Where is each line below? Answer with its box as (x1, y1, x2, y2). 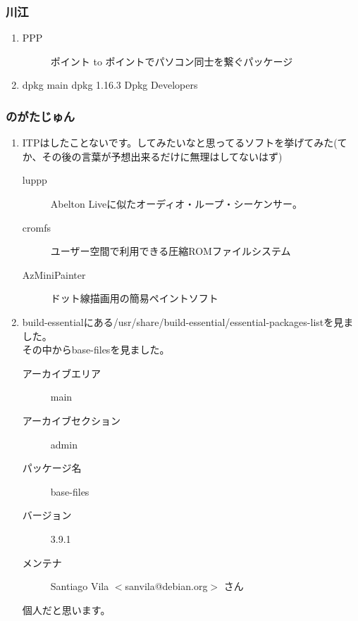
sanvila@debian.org (125, 579, 208, 594)
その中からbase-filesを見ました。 (22, 342, 170, 357)
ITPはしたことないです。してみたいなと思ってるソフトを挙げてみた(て (22, 135, 347, 150)
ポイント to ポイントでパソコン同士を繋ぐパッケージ (50, 54, 293, 68)
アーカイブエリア (22, 365, 101, 380)
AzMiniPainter (22, 267, 86, 282)
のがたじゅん (6, 107, 75, 125)
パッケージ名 (22, 460, 82, 475)
